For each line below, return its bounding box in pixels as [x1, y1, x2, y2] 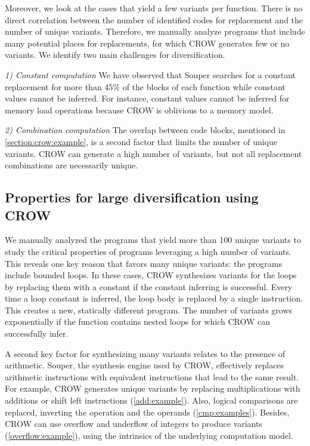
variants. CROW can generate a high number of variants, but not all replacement [5, 147, 302, 159]
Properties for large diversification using [5, 188, 259, 207]
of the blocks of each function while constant [122, 80, 286, 93]
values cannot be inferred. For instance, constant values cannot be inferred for [5, 92, 290, 104]
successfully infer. [5, 327, 69, 340]
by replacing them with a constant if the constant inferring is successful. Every [5, 280, 293, 293]
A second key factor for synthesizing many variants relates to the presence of [5, 347, 285, 359]
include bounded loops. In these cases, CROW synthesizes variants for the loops [5, 269, 297, 281]
